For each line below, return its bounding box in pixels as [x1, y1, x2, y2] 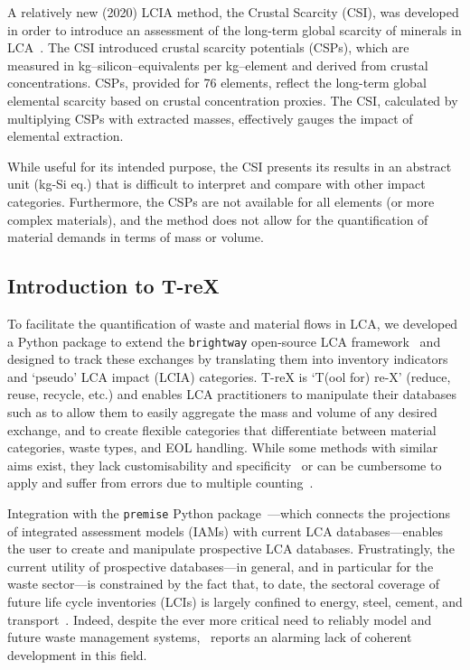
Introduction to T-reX [7, 272, 220, 300]
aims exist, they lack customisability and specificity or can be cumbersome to [7, 455, 442, 474]
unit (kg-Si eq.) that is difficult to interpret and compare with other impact [7, 174, 426, 193]
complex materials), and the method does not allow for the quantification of [7, 209, 428, 228]
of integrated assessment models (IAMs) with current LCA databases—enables [7, 521, 444, 540]
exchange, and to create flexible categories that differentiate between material [7, 420, 437, 439]
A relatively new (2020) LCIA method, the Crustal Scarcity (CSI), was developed [7, 3, 459, 21]
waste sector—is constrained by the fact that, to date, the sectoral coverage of [7, 574, 440, 593]
